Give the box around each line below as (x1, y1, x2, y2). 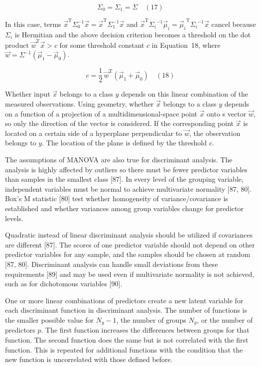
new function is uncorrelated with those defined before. (5, 354, 173, 365)
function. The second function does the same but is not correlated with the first (5, 335, 249, 345)
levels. (5, 213, 23, 223)
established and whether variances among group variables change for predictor (5, 203, 244, 214)
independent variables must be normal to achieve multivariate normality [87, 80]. (5, 183, 252, 194)
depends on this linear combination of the (121, 89, 249, 99)
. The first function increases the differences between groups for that (41, 325, 250, 335)
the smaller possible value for (5, 314, 94, 325)
